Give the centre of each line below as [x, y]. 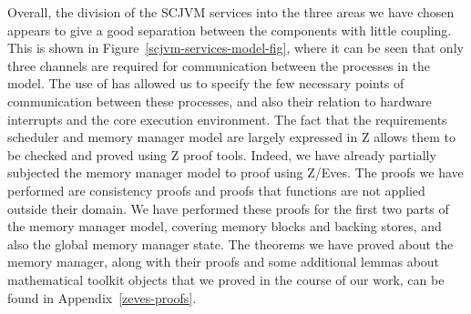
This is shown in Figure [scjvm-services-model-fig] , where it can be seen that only [235, 48]
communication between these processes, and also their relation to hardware [220, 101]
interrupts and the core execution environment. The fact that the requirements [227, 119]
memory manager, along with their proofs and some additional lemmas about [224, 262]
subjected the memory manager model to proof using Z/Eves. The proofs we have [235, 172]
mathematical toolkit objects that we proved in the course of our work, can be [226, 279]
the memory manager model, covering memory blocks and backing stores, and [225, 226]
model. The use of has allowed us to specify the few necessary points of [206, 83]
